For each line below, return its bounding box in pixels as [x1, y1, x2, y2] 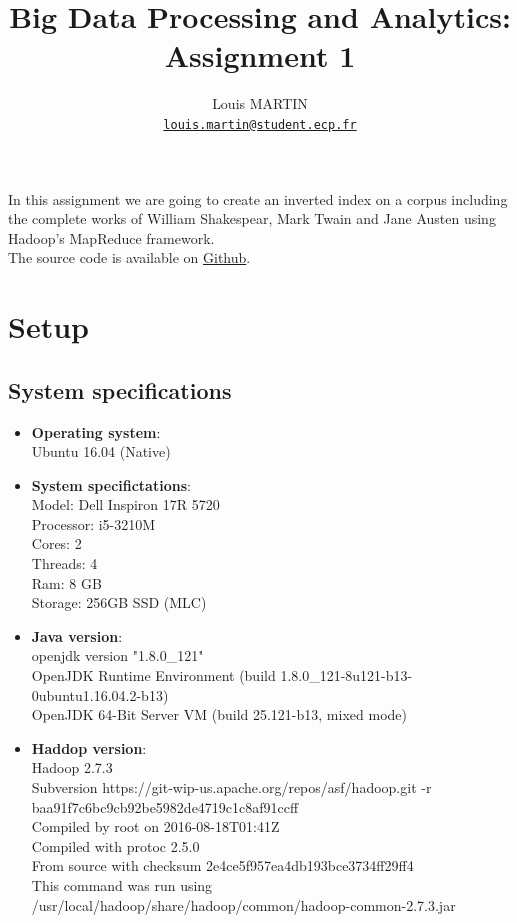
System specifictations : [31, 474, 191, 495]
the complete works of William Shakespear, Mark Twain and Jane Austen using [8, 208, 496, 229]
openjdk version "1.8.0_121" [31, 645, 204, 666]
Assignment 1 [164, 35, 356, 76]
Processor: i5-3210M [31, 513, 156, 534]
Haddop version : [31, 737, 147, 758]
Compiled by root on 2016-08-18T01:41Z [31, 816, 280, 837]
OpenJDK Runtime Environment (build [31, 665, 276, 686]
